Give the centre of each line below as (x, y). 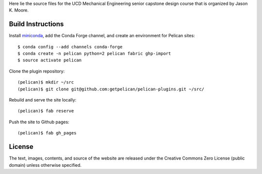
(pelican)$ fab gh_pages (47, 133)
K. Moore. (19, 10)
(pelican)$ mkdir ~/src (46, 82)
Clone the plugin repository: (37, 71)
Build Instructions (36, 24)
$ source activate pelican (50, 60)
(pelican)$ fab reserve (46, 111)
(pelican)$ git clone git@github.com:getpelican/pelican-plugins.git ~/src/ (111, 89)
